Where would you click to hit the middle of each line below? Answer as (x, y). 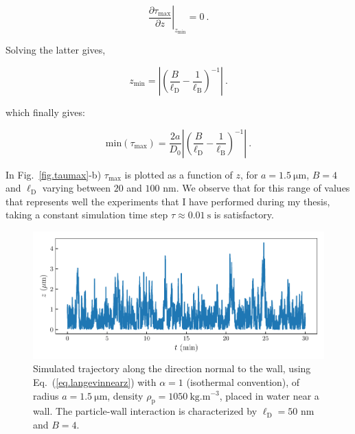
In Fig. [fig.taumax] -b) (54, 174)
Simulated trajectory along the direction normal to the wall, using (172, 368)
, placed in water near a (269, 395)
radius (46, 395)
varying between (76, 188)
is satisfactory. (244, 215)
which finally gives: (45, 112)
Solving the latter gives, (56, 50)
